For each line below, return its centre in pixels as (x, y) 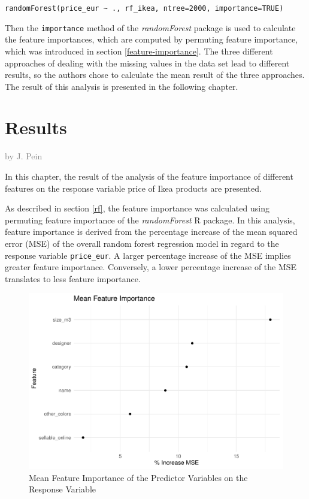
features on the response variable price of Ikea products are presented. (133, 188)
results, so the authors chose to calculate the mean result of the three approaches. (155, 75)
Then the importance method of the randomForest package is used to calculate (150, 27)
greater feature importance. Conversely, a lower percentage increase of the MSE (151, 267)
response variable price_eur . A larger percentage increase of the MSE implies (148, 255)
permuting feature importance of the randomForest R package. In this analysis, (150, 220)
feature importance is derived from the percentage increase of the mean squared (151, 232)
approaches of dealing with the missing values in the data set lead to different (147, 63)
